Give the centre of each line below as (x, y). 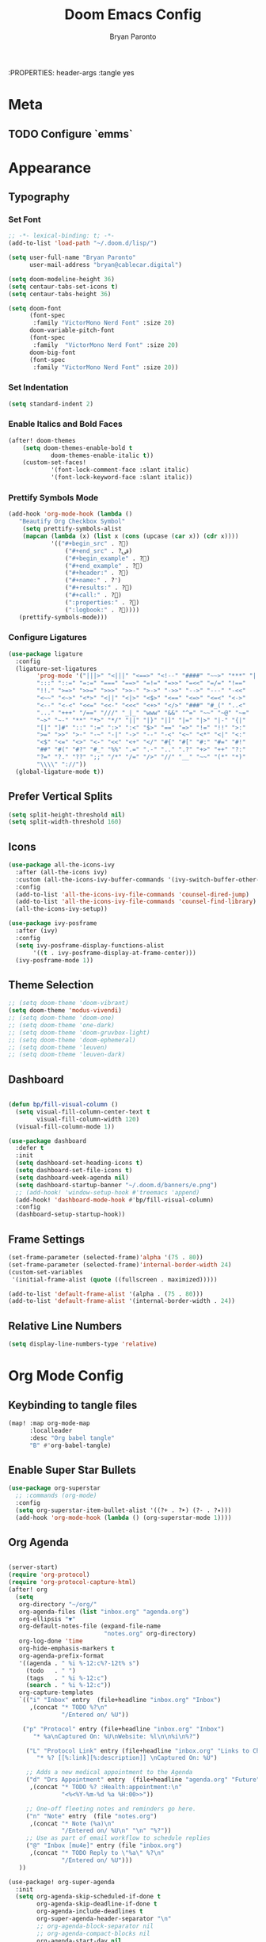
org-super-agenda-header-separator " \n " (104, 1919)
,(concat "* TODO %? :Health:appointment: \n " (105, 1788)
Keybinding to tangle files (73, 1405)
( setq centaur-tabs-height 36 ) (60, 294)
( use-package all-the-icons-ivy (61, 865)
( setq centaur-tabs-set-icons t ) (63, 287)
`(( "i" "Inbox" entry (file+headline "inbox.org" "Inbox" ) (120, 1700)
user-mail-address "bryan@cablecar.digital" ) (105, 265)
